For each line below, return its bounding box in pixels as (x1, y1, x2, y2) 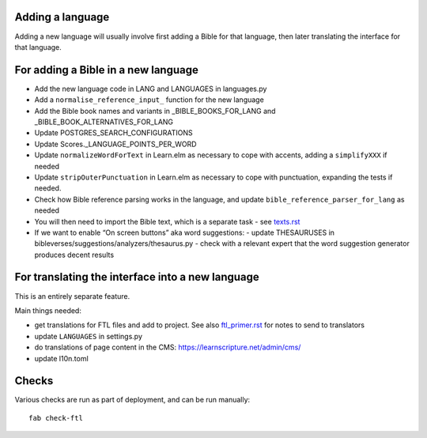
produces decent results (34, 250, 115, 259)
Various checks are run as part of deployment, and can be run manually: (14, 395, 251, 405)
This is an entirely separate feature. (14, 291, 130, 300)
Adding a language (14, 10, 110, 24)
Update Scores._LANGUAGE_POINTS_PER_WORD (34, 139, 197, 149)
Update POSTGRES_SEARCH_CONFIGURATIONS (34, 128, 193, 138)
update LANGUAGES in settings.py (34, 331, 142, 341)
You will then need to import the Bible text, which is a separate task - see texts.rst (34, 217, 300, 226)
